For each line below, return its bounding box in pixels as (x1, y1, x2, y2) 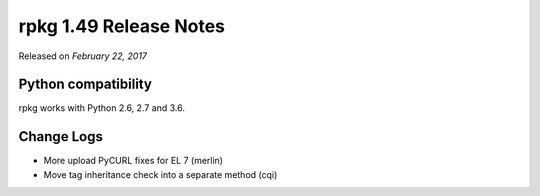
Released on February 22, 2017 (18, 50, 148, 62)
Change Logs (18, 128, 104, 145)
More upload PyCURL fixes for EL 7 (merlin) (43, 155, 224, 167)
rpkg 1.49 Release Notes (18, 15, 225, 37)
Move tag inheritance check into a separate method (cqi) (43, 168, 278, 180)
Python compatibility (18, 76, 152, 93)
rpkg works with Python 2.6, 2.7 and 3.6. (18, 102, 185, 114)
